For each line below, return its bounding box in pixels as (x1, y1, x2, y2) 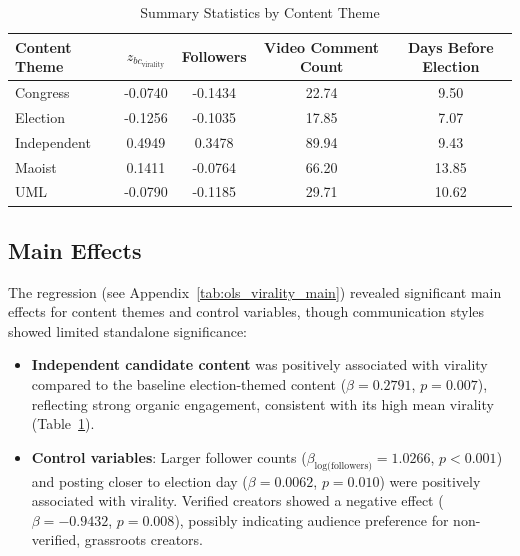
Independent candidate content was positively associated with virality (31, 354, 488, 375)
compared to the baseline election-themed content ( (31, 374, 347, 395)
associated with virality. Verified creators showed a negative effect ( (31, 490, 444, 511)
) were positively (379, 470, 481, 491)
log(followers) (314, 460, 373, 471)
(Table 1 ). (31, 413, 95, 434)
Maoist (15, 156, 57, 177)
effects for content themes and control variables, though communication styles (8, 301, 485, 322)
